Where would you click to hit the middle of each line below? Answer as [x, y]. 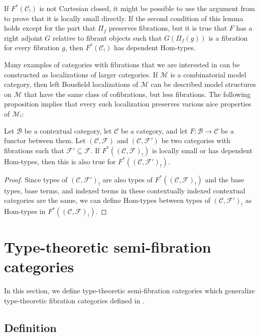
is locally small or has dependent [203, 150]
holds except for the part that [50, 28]
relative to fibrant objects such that [107, 37]
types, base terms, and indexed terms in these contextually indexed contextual [125, 190]
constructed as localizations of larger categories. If [81, 74]
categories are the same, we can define [63, 200]
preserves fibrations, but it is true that [168, 28]
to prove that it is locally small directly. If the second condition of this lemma [124, 18]
